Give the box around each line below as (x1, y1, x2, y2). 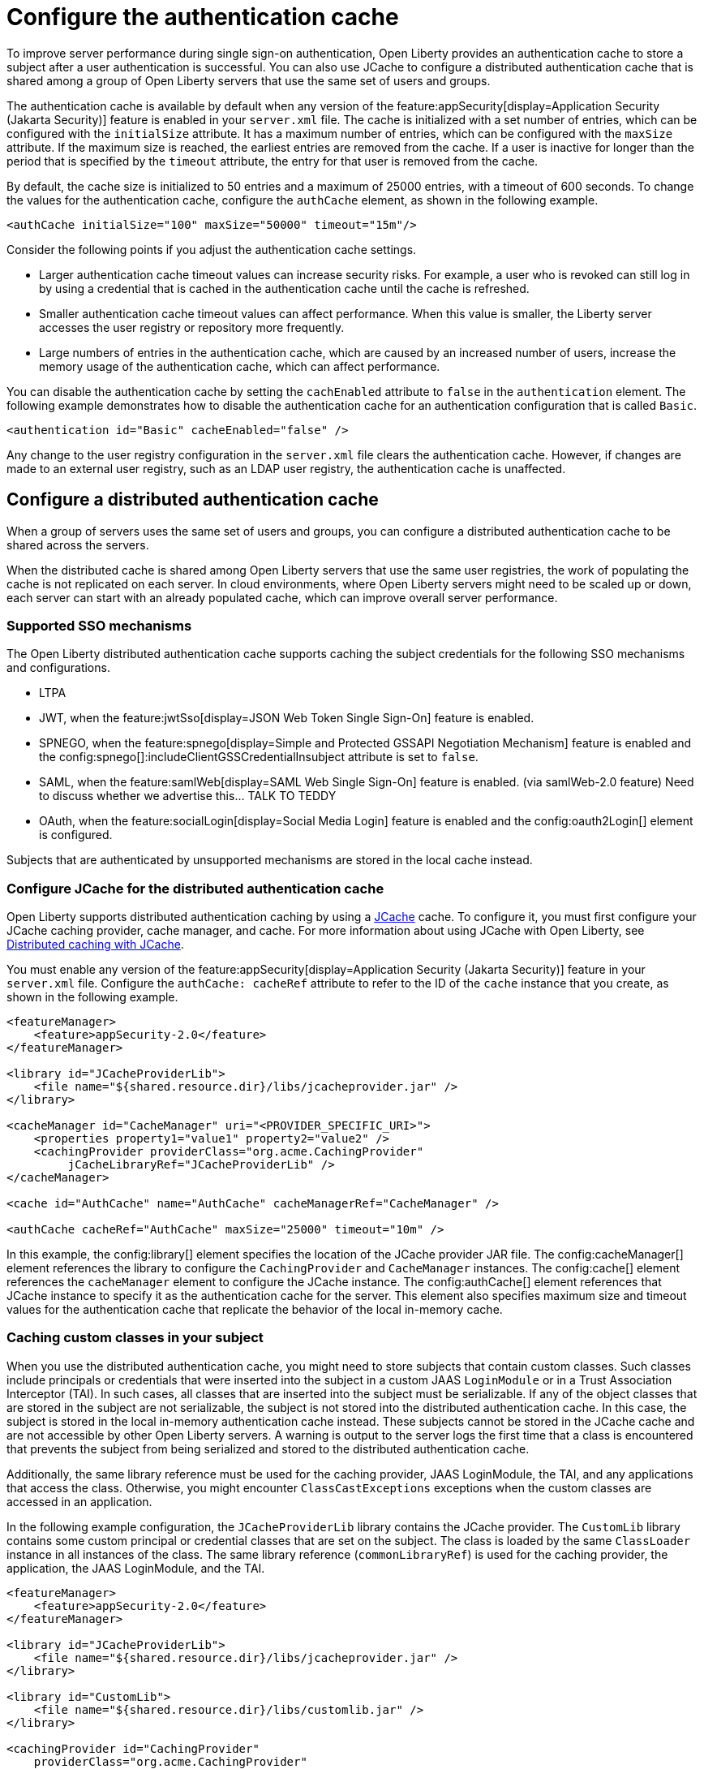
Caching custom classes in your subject (6, 1329, 264, 1346)
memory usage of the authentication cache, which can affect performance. (39, 359, 440, 373)
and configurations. (6, 661, 110, 675)
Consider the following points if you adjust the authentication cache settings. (6, 242, 417, 256)
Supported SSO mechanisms (6, 617, 192, 634)
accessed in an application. (6, 1494, 152, 1509)
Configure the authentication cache (6, 3, 399, 31)
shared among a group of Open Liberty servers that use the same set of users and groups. (6, 73, 491, 88)
